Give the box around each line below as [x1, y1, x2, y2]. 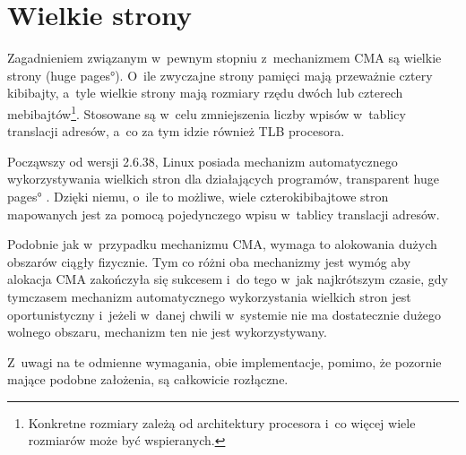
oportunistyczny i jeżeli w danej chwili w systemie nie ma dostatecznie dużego [7, 305, 442, 323]
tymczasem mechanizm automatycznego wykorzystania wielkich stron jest [7, 287, 411, 305]
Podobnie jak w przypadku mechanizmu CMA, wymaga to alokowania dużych [7, 235, 437, 253]
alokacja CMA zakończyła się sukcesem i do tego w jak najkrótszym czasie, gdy [7, 270, 448, 288]
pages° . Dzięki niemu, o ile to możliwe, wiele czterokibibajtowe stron [7, 186, 389, 205]
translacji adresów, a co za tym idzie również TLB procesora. [7, 122, 345, 141]
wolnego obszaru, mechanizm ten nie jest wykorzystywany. [7, 322, 327, 341]
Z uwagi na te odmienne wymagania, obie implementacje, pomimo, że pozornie [7, 352, 442, 371]
